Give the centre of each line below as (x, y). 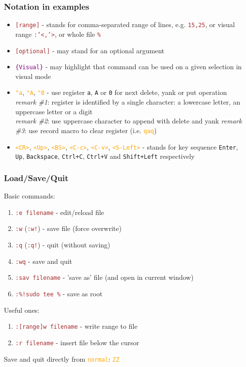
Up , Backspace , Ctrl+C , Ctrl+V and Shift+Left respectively (105, 156)
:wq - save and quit (44, 261)
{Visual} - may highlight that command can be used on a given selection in (129, 67)
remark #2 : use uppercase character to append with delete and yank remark (129, 121)
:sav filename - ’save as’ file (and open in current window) (104, 277)
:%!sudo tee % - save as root (59, 293)
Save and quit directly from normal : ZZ (62, 359)
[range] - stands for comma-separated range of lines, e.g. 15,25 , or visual (125, 24)
